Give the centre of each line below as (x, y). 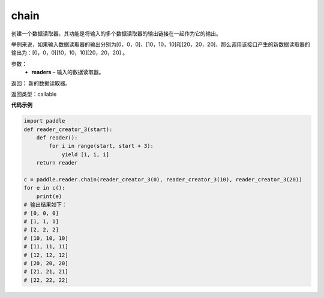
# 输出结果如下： (45, 205)
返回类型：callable (34, 94)
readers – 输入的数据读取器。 (68, 72)
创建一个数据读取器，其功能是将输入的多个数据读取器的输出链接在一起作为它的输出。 (116, 34)
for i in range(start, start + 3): (101, 146)
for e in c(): (44, 188)
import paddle (44, 121)
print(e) (49, 196)
